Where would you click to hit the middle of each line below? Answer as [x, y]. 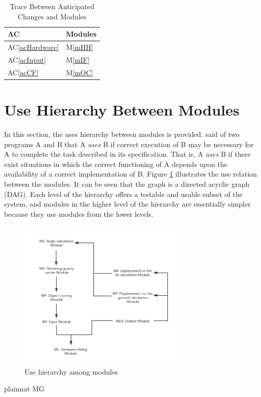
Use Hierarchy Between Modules [122, 109]
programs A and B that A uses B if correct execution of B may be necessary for [129, 144]
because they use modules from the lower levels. [79, 214]
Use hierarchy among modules [71, 371]
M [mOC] [80, 72]
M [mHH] [80, 47]
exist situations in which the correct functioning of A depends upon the [116, 164]
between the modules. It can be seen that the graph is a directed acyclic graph [127, 183]
